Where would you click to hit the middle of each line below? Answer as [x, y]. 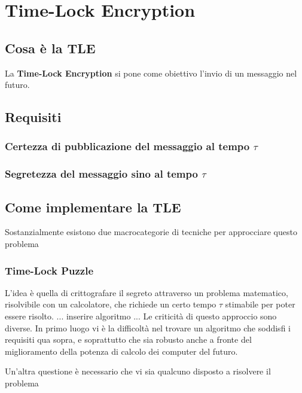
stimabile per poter [260, 304]
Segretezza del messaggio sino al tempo [101, 174]
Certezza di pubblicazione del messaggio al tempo [127, 146]
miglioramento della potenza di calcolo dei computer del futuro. [121, 351]
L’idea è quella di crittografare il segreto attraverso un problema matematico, [147, 292]
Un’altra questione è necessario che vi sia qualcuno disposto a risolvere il [138, 371]
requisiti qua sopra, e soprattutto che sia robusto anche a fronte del [128, 339]
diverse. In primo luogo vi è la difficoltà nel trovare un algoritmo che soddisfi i [148, 327]
